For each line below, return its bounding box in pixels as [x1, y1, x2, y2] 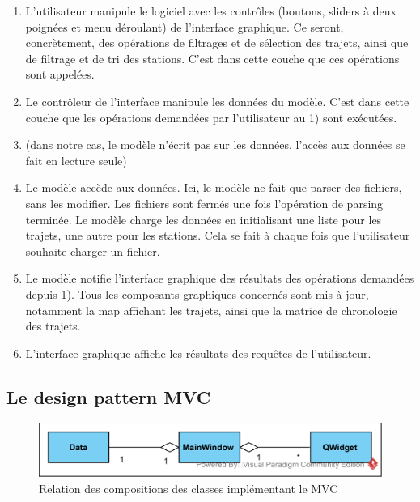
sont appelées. [25, 66, 95, 83]
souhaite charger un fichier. [25, 242, 160, 259]
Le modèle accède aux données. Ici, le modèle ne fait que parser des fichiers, [25, 179, 402, 196]
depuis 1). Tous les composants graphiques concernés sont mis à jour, [25, 285, 369, 302]
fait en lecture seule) [25, 151, 127, 168]
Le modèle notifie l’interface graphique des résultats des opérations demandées [25, 270, 414, 287]
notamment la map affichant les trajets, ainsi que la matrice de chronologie [25, 301, 397, 318]
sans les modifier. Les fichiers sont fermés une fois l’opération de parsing [25, 194, 384, 211]
